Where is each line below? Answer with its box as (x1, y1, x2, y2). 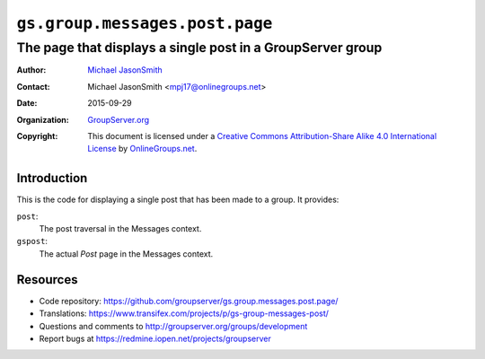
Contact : (16, 81, 51, 92)
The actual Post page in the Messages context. (39, 248, 214, 259)
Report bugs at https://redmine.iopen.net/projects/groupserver (39, 333, 271, 344)
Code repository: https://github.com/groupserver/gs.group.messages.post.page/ (39, 295, 339, 306)
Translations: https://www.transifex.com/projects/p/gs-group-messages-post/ (39, 308, 330, 319)
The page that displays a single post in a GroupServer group (16, 39, 383, 56)
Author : (16, 65, 47, 75)
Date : (16, 98, 38, 109)
